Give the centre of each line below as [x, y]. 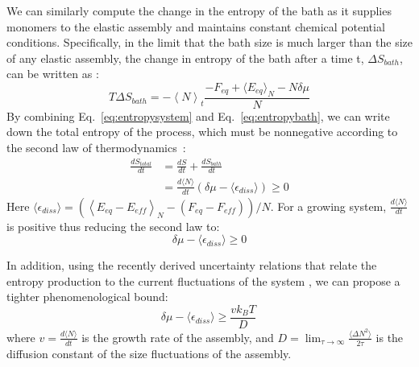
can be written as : [53, 74]
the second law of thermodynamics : [96, 147]
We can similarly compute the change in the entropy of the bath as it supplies [199, 10]
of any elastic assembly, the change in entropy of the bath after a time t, [185, 58]
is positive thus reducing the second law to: [113, 226]
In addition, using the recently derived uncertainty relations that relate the [192, 265]
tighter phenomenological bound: [87, 297]
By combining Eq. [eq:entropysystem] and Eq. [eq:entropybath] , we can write [198, 115]
